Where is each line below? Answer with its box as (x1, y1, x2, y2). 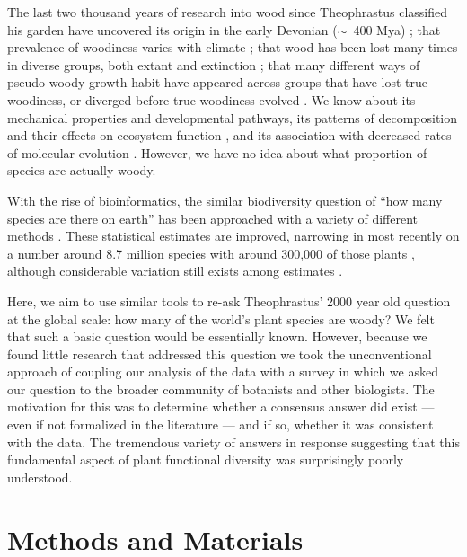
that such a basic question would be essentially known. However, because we (7, 327, 427, 346)
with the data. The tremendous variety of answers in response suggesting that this (7, 432, 460, 451)
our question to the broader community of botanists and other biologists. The (7, 379, 435, 398)
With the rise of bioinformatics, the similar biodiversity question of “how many (7, 190, 443, 209)
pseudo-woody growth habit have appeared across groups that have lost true (7, 73, 428, 92)
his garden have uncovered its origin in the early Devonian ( (7, 20, 338, 39)
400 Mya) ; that (353, 20, 441, 39)
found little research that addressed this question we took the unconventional (7, 344, 432, 363)
